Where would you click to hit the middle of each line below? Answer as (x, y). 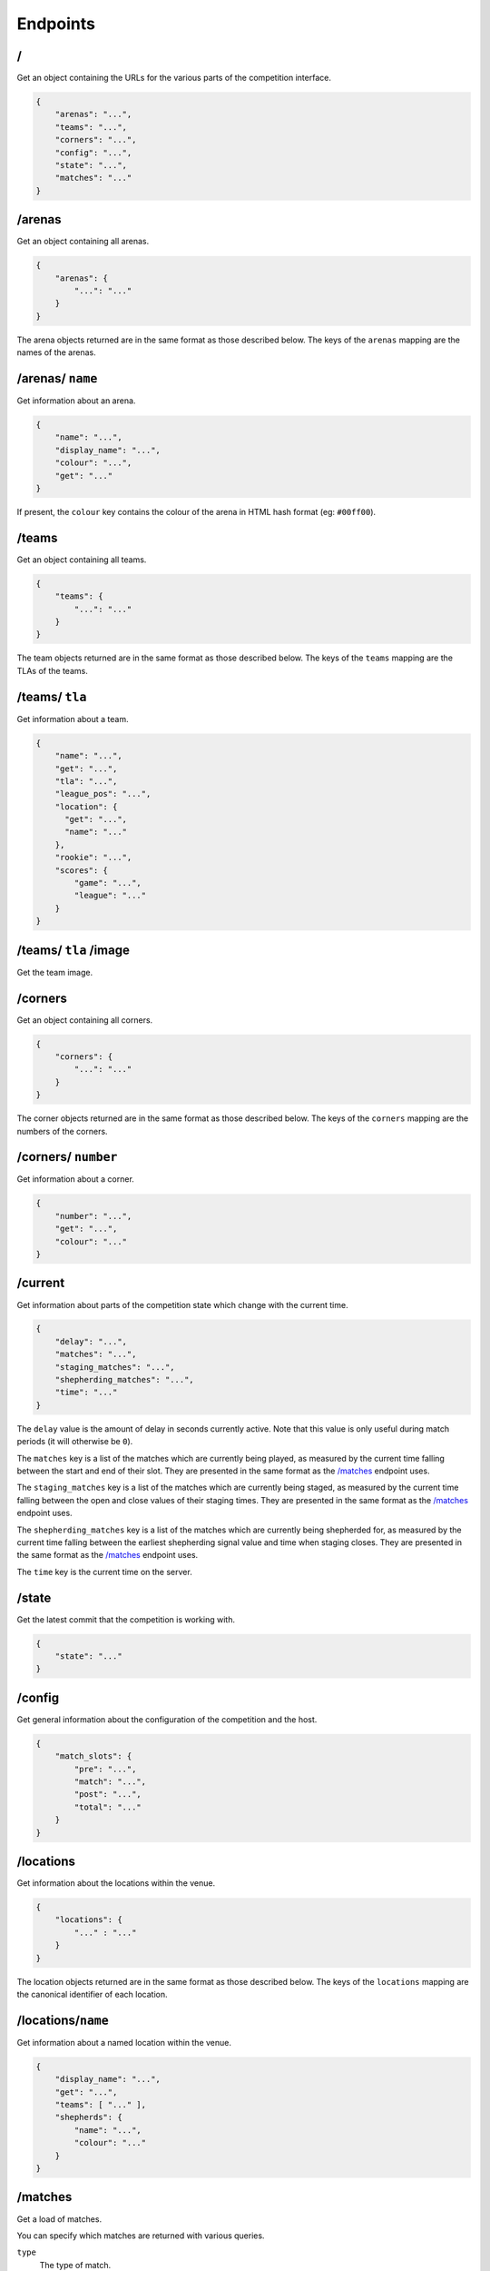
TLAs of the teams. (52, 670)
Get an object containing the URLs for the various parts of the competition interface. (174, 78)
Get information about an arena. (76, 401)
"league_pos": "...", (103, 794)
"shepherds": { (88, 2117)
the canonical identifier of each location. (92, 1995)
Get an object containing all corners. (85, 1020)
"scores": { (82, 870)
